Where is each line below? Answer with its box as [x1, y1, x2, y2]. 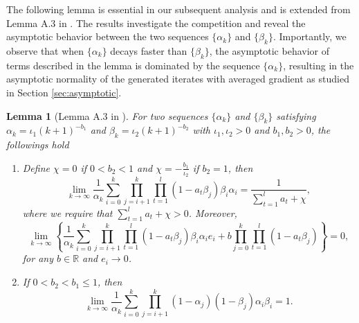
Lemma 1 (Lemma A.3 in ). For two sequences [6, 108, 208, 123]
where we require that [22, 205, 113, 220]
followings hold [6, 137, 69, 152]
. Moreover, [188, 205, 237, 220]
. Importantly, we [273, 29, 347, 44]
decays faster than [110, 43, 187, 58]
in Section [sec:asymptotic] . [6, 85, 122, 99]
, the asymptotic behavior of [209, 43, 329, 58]
